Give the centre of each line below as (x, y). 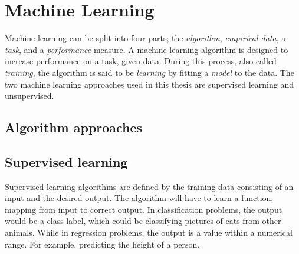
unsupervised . (29, 96)
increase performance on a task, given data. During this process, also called (141, 61)
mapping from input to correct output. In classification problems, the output (144, 209)
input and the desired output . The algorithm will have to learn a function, (139, 198)
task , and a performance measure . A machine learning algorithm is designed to (147, 49)
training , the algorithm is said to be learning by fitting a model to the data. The (149, 72)
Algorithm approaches (74, 127)
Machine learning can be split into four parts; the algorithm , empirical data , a (145, 38)
